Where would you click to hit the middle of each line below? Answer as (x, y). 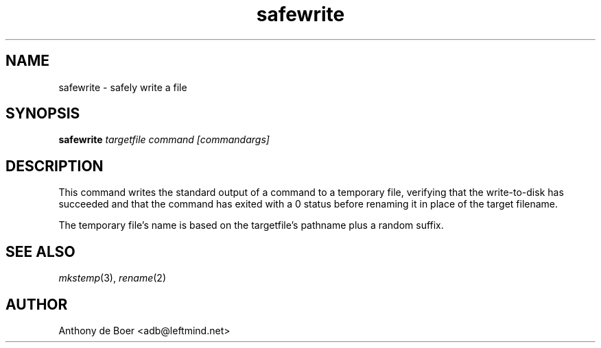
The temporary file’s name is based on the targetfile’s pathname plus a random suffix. (251, 225)
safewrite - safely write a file (123, 87)
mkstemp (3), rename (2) (113, 278)
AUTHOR (37, 304)
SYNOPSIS (43, 114)
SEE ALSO (40, 251)
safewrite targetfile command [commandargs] (164, 140)
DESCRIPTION (55, 166)
